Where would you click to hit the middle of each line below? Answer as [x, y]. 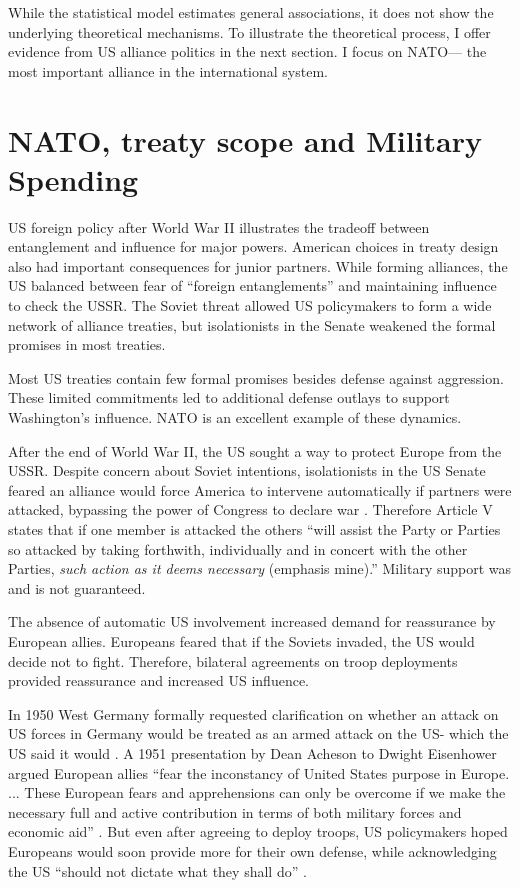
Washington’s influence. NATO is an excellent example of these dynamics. [235, 417]
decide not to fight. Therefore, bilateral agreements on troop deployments [233, 660]
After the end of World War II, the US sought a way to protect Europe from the [255, 450]
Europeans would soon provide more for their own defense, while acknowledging [252, 850]
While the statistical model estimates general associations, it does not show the [251, 12]
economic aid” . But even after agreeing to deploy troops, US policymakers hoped [258, 831]
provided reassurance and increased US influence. [159, 680]
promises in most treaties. [87, 344]
